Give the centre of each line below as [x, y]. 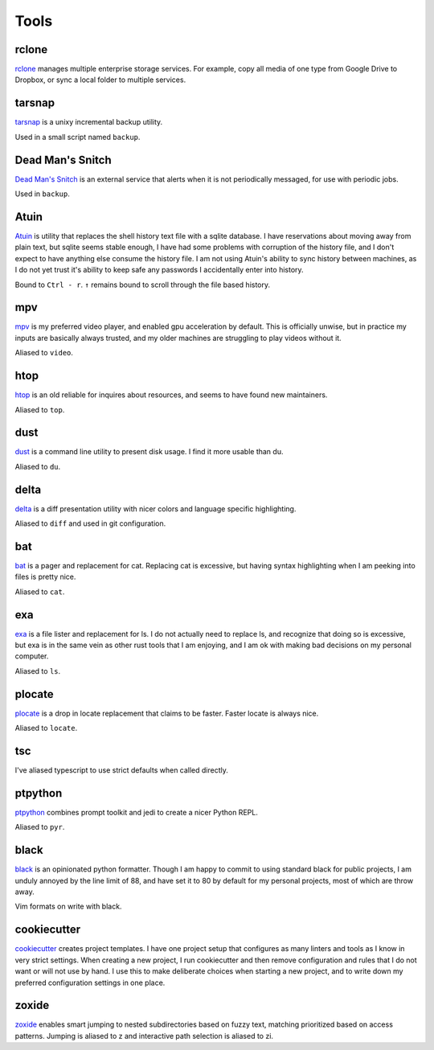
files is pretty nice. [45, 577]
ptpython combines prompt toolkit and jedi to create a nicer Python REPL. [137, 812]
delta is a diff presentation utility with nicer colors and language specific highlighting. [156, 509]
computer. [32, 656]
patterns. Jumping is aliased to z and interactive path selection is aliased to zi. [144, 1036]
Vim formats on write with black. [68, 906]
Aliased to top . [40, 409]
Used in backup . [42, 194]
